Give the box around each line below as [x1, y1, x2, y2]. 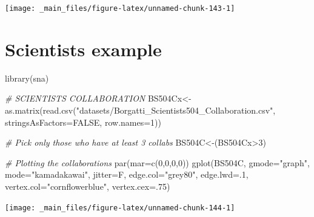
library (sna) [5, 71, 49, 84]
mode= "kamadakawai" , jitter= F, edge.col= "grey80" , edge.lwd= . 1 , [5, 168, 249, 181]
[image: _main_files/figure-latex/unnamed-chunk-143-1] [5, 4, 235, 13]
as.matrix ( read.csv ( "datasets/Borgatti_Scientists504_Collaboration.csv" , [5, 103, 276, 116]
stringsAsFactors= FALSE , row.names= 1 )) [5, 115, 161, 128]
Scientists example [5, 36, 162, 61]
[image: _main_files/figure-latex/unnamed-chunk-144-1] [5, 203, 235, 212]
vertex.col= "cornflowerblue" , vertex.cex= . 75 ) [5, 180, 170, 192]
